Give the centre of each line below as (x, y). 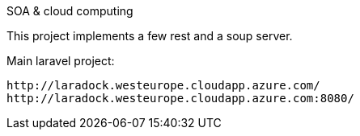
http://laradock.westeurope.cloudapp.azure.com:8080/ (180, 98)
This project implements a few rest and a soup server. (150, 36)
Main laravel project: (61, 61)
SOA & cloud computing (70, 11)
